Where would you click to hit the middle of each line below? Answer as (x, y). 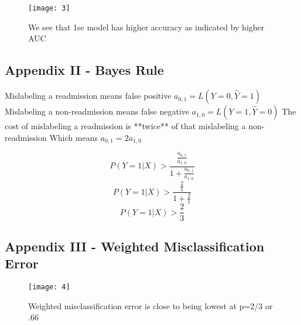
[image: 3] (49, 8)
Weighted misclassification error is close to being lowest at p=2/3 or (150, 305)
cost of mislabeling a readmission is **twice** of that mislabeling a (125, 126)
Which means (73, 137)
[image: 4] (49, 287)
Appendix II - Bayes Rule (84, 70)
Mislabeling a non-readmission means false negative (97, 111)
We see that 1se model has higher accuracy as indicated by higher (146, 27)
